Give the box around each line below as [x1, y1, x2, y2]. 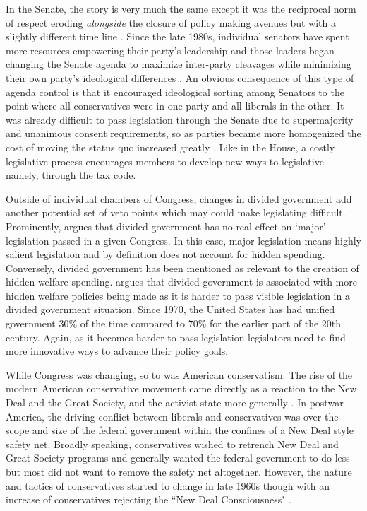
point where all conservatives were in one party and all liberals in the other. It [6, 98, 344, 113]
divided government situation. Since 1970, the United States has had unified [6, 302, 335, 317]
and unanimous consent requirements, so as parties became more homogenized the [6, 126, 361, 141]
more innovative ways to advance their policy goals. [6, 343, 229, 358]
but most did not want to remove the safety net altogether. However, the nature [6, 464, 352, 478]
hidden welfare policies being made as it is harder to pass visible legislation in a [6, 288, 350, 303]
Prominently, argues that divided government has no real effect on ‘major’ [6, 218, 326, 233]
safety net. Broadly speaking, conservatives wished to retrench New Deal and [6, 436, 339, 451]
